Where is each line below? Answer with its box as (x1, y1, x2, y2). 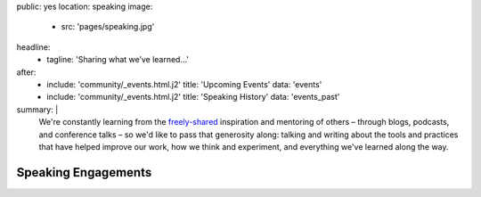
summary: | (16, 103, 59, 115)
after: (16, 67, 37, 78)
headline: (16, 41, 51, 53)
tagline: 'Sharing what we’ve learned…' (46, 54, 190, 65)
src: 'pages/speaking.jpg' (61, 21, 155, 32)
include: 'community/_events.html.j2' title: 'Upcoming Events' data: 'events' (46, 78, 322, 89)
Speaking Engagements (16, 165, 152, 180)
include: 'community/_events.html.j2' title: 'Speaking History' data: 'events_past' (46, 92, 340, 103)
